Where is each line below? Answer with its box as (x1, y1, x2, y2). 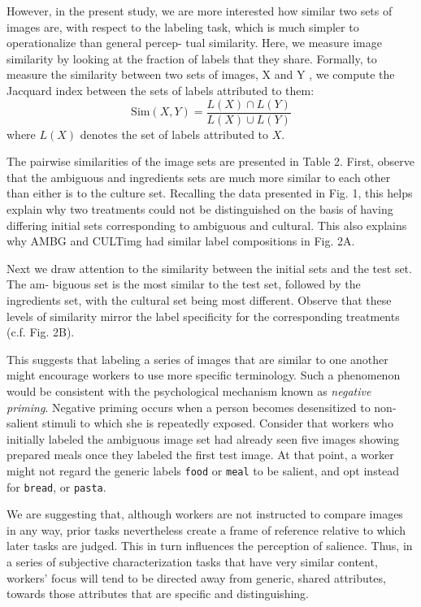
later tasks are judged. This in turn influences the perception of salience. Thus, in (7, 537, 413, 554)
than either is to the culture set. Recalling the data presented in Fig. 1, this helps (7, 184, 413, 202)
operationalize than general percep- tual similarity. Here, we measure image (7, 34, 382, 51)
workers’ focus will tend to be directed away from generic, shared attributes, (7, 569, 386, 586)
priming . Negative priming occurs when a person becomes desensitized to (7, 398, 371, 415)
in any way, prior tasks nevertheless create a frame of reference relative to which (7, 521, 406, 538)
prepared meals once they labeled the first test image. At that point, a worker (7, 446, 394, 463)
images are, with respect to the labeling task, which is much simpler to (7, 18, 359, 35)
